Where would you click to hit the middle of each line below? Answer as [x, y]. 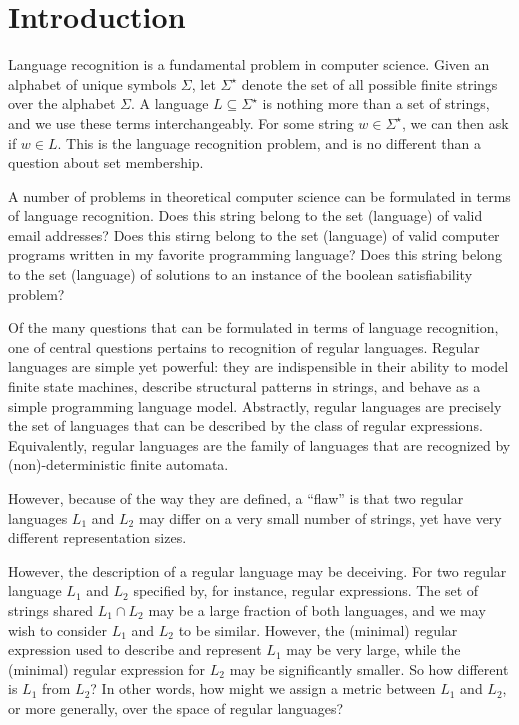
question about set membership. [106, 162]
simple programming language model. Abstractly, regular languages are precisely [255, 405]
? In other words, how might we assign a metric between [263, 688]
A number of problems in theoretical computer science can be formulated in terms [259, 195]
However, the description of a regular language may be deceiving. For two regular [257, 570]
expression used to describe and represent [135, 649]
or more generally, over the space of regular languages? [176, 707]
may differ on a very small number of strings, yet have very [320, 517]
